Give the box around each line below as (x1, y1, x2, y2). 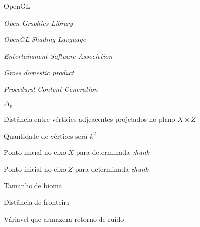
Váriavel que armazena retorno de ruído (4, 213, 124, 224)
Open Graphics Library (4, 17, 73, 28)
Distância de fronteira (4, 196, 69, 207)
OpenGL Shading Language (4, 34, 86, 44)
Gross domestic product (4, 67, 74, 77)
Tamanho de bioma (4, 180, 62, 190)
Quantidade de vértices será (4, 130, 88, 141)
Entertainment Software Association (4, 50, 113, 61)
